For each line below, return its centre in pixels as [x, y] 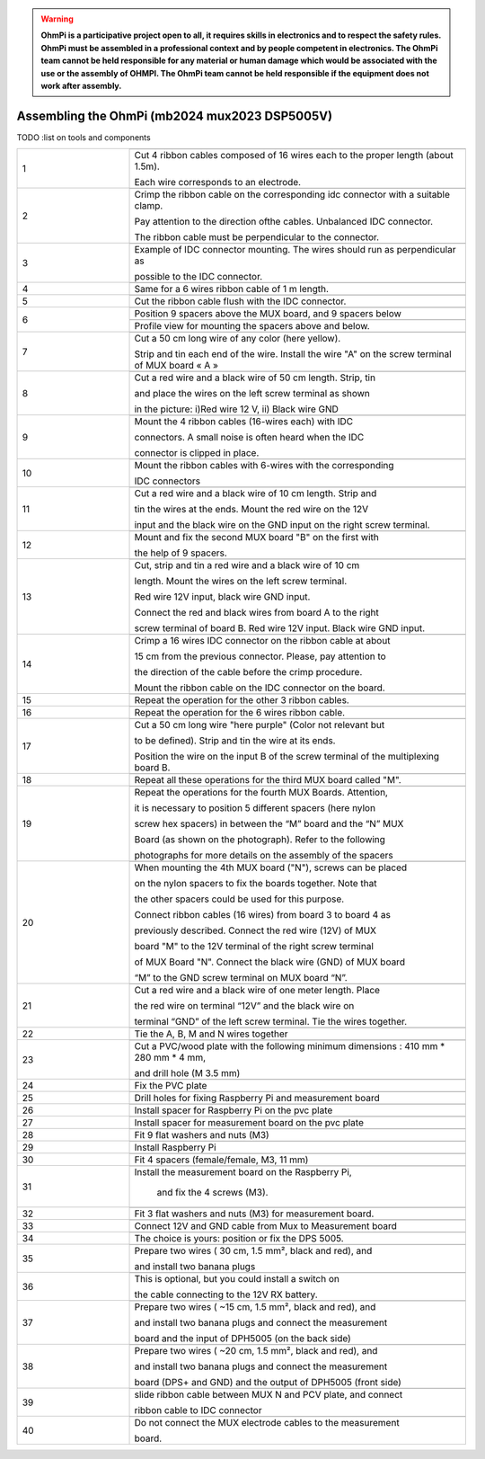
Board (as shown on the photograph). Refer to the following [260, 840]
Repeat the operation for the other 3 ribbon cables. [242, 700]
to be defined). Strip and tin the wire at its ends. [235, 741]
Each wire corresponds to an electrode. [217, 182]
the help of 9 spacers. [181, 553]
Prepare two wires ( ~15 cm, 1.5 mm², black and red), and [255, 1307]
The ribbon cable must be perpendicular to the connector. [257, 237]
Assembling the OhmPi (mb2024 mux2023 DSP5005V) [174, 116]
